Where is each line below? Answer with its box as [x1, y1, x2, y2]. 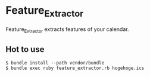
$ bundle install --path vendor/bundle [5, 60, 105, 66]
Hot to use [5, 44, 45, 54]
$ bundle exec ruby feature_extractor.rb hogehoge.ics [5, 65, 145, 72]
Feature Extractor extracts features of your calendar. [5, 25, 129, 34]
